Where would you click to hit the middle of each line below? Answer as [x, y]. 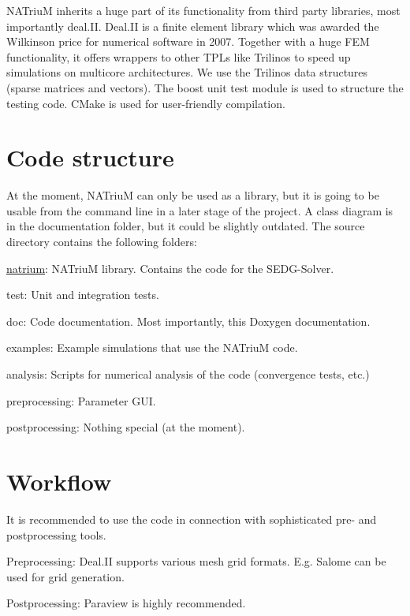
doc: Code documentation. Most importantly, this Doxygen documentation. [188, 321]
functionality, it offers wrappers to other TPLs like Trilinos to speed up [179, 56]
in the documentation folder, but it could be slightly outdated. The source [186, 226]
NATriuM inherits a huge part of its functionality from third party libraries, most [203, 10]
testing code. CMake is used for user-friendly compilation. [146, 103]
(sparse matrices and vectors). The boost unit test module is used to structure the [205, 87]
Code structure [90, 157]
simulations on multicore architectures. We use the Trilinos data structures [187, 72]
